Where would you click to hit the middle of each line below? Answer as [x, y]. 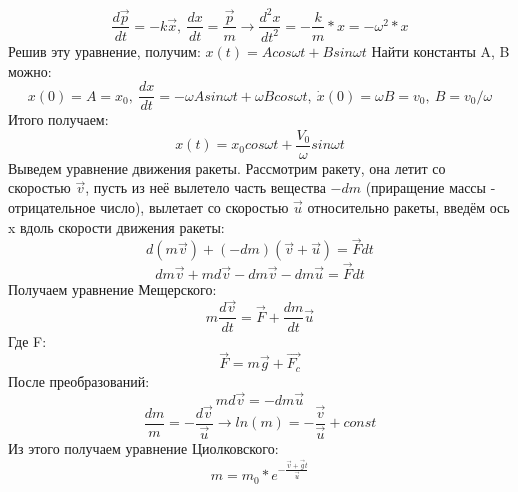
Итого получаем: [58, 119]
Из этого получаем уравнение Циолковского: [143, 447]
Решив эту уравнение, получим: [104, 50]
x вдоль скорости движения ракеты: [116, 226]
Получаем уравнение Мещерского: [112, 288]
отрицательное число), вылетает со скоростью [148, 207]
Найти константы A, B [440, 50]
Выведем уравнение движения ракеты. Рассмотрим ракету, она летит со [227, 167]
